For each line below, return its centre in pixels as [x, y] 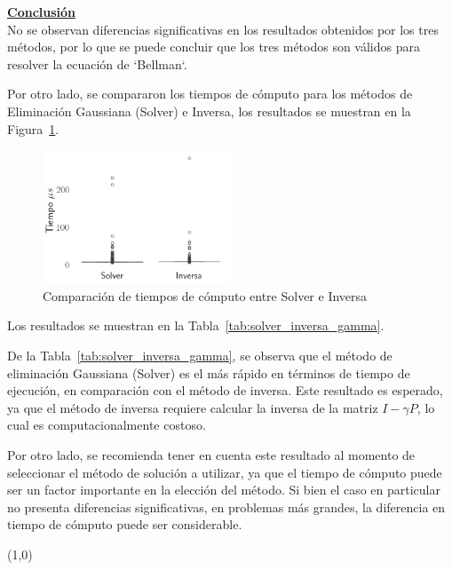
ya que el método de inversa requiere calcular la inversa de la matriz [193, 407]
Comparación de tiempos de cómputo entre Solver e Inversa [205, 295]
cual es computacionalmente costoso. [107, 425]
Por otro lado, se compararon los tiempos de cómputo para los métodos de [210, 94]
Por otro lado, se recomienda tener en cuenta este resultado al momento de [211, 454]
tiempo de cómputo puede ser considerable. [125, 524]
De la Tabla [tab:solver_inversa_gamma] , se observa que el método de [200, 356]
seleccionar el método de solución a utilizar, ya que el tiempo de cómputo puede [225, 472]
